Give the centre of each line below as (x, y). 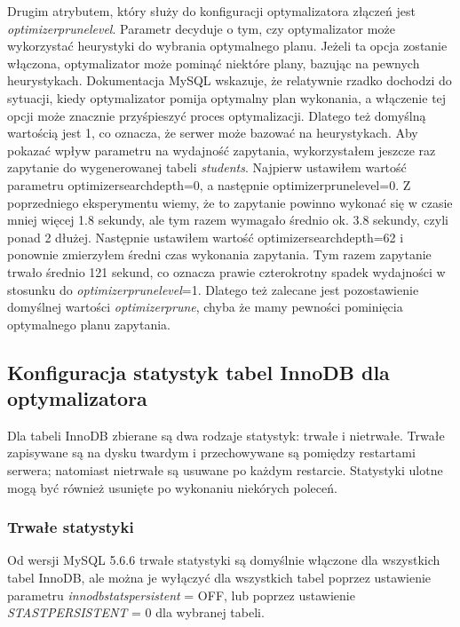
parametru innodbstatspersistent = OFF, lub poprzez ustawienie (181, 595)
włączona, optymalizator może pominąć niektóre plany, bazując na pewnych (214, 63)
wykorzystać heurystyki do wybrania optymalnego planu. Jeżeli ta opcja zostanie (227, 46)
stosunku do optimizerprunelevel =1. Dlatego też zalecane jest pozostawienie (213, 289)
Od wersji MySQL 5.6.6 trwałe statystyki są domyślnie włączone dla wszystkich (224, 560)
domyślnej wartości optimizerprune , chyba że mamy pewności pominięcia (205, 307)
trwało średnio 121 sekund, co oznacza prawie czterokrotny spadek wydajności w (226, 271)
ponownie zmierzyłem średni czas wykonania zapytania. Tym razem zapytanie (219, 254)
